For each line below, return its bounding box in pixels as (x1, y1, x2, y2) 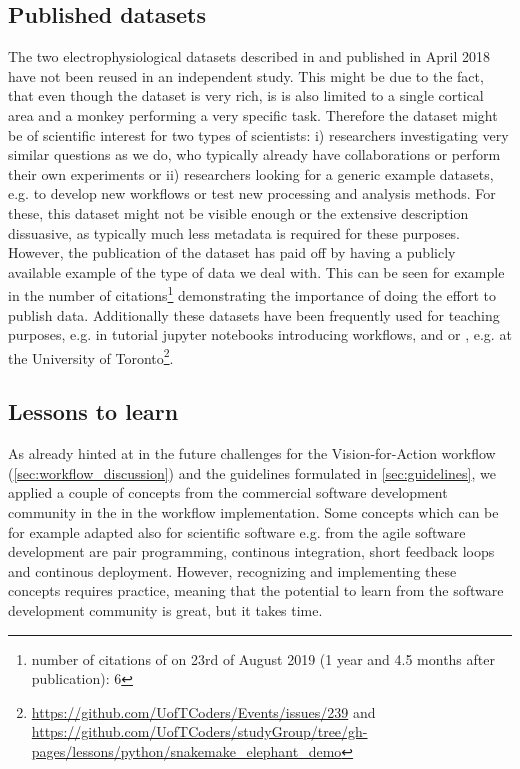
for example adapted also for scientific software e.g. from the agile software (8, 521, 466, 542)
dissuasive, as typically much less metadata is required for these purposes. (8, 222, 461, 243)
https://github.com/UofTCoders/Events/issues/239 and (31, 701, 376, 722)
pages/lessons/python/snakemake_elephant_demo (31, 740, 342, 761)
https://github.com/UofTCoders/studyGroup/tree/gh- (31, 721, 368, 742)
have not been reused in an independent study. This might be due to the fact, (8, 65, 484, 86)
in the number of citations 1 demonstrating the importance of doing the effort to (8, 282, 497, 305)
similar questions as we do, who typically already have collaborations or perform (8, 144, 501, 165)
